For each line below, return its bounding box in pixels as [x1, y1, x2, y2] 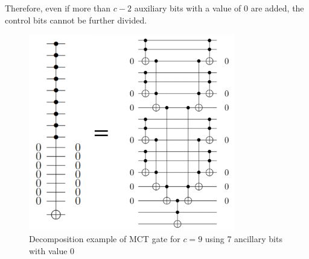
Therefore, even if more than [5, 2, 111, 14]
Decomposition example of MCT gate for [29, 232, 180, 245]
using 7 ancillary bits [205, 232, 282, 245]
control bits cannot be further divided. [5, 13, 147, 26]
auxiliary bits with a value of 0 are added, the [134, 2, 304, 14]
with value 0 [29, 244, 75, 257]
